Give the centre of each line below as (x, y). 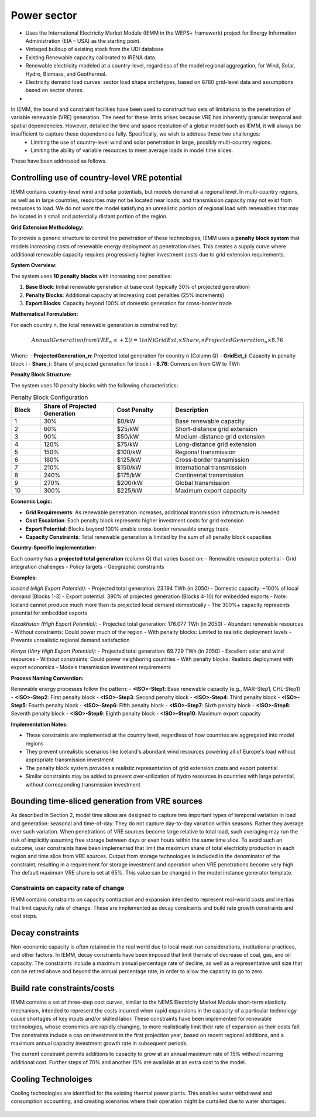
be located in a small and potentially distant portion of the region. (89, 217)
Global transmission (202, 483)
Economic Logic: (32, 501)
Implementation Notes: (39, 724)
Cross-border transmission (212, 460)
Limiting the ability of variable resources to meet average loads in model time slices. (132, 150)
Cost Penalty (135, 410)
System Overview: (34, 265)
